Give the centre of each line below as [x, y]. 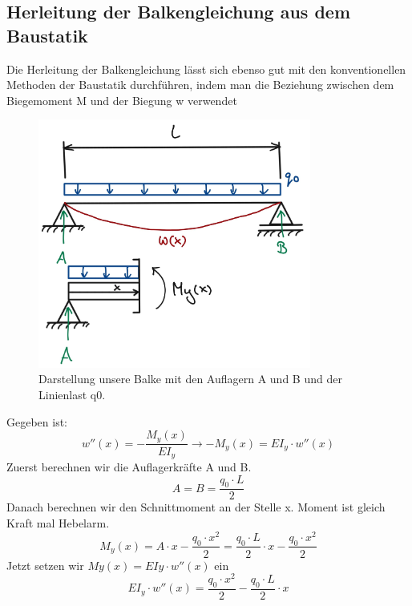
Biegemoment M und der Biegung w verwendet [122, 100]
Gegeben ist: [37, 421]
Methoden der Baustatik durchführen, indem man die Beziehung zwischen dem [200, 85]
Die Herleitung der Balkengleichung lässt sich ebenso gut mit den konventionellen [206, 69]
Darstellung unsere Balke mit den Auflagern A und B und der [190, 379]
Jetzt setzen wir [45, 565]
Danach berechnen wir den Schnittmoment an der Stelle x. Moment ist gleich [196, 507]
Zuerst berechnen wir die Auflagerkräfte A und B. [129, 467]
